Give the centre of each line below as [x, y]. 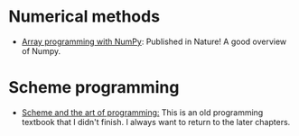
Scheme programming [94, 88]
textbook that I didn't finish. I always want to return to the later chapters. [156, 122]
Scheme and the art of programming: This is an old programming [142, 112]
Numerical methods [84, 17]
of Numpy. [41, 50]
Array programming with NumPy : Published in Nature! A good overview [154, 41]
